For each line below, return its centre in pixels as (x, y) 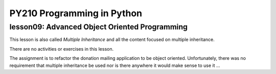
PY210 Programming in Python (76, 13)
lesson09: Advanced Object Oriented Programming (98, 27)
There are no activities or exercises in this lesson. (62, 49)
